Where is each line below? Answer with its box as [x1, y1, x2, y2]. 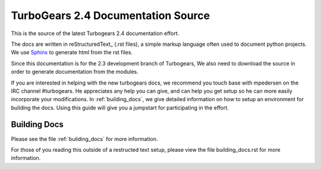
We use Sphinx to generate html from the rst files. [11, 49, 133, 56]
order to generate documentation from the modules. [11, 68, 139, 76]
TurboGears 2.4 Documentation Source [11, 9, 210, 22]
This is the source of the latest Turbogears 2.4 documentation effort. [11, 30, 180, 37]
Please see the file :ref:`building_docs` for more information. [11, 135, 158, 142]
